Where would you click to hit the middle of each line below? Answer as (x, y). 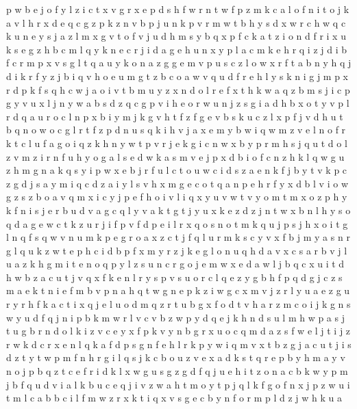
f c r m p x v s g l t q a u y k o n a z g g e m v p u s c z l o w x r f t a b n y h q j (179, 63)
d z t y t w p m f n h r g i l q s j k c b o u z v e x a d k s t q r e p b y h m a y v (176, 357)
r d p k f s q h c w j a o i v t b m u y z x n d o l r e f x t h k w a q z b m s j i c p (178, 89)
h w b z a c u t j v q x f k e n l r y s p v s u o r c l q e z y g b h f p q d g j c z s (174, 277)
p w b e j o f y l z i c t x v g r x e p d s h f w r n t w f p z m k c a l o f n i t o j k (178, 9)
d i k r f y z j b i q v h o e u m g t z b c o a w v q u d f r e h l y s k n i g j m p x (177, 76)
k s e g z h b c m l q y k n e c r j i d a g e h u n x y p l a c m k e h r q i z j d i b (177, 49)
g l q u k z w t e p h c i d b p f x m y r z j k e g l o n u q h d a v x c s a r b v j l (177, 250)
